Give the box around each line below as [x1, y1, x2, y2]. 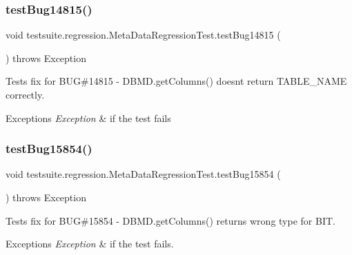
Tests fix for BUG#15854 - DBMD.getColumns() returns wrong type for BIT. [6, 213, 335, 227]
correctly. [6, 88, 45, 101]
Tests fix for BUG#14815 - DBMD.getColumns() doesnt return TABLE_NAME [6, 74, 347, 88]
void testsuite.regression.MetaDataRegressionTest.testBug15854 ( [6, 167, 281, 181]
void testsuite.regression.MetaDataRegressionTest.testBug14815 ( [6, 28, 281, 42]
